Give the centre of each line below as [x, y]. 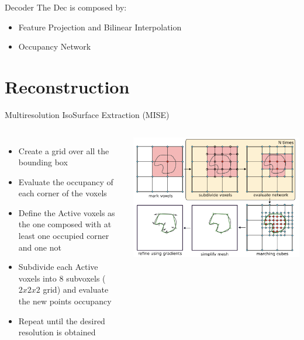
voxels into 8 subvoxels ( [62, 278]
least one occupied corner [64, 236]
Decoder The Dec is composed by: [66, 7]
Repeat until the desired [62, 320]
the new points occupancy [65, 301]
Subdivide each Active [58, 267]
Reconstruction [67, 86]
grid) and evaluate [76, 289]
